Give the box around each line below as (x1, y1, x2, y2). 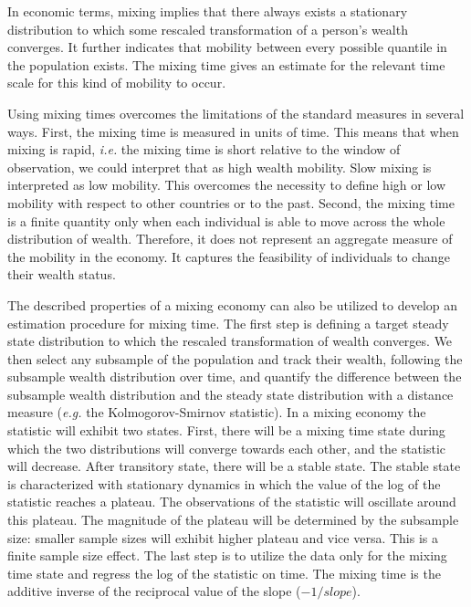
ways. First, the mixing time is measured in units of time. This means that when (7, 121, 459, 141)
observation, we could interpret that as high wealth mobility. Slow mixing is (7, 157, 432, 176)
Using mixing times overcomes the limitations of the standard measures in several (7, 103, 465, 122)
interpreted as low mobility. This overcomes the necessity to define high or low (7, 175, 445, 194)
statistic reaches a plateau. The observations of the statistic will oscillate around (7, 492, 456, 511)
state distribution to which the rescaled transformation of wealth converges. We (7, 331, 453, 351)
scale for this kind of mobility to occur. (7, 73, 226, 92)
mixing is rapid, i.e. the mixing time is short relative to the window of (7, 140, 401, 159)
